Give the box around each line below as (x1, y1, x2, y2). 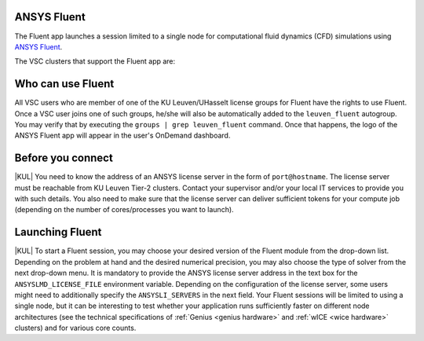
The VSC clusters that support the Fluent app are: (14, 57, 176, 66)
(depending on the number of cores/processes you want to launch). (14, 205, 235, 214)
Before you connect (14, 152, 113, 165)
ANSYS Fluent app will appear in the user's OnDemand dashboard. (14, 130, 231, 141)
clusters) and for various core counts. (14, 323, 137, 333)
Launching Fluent (14, 225, 102, 239)
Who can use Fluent (14, 77, 115, 90)
